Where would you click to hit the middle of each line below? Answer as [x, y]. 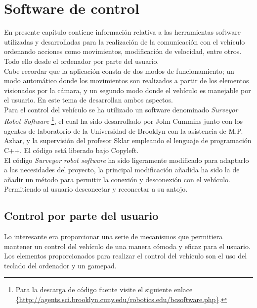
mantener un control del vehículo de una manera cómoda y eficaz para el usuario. [127, 246]
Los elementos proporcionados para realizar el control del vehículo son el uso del [126, 256]
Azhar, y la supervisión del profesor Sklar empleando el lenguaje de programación [128, 140]
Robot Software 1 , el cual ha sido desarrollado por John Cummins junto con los [124, 120]
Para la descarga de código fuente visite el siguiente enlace [104, 289]
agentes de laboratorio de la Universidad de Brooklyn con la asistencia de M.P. [124, 130]
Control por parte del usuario [81, 216]
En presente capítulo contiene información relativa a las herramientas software [123, 32]
